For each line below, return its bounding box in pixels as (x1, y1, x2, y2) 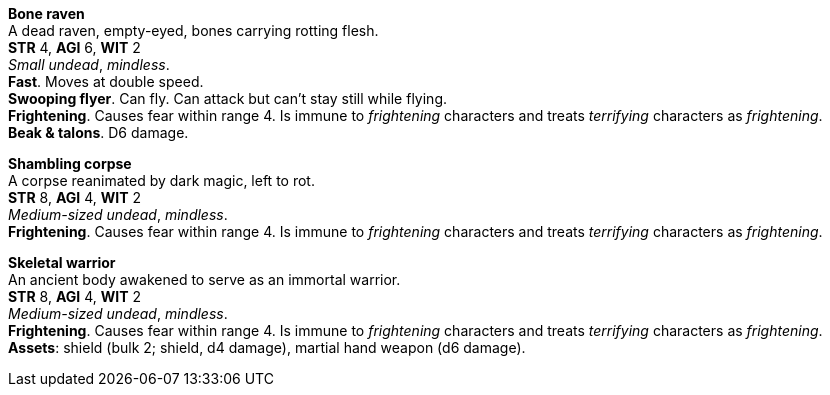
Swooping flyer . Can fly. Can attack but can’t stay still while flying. (8, 90, 447, 107)
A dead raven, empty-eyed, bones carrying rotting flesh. (8, 22, 379, 39)
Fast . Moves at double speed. (8, 73, 204, 90)
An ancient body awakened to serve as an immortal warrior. (8, 271, 401, 288)
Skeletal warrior (8, 254, 116, 271)
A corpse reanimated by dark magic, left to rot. (8, 172, 315, 189)
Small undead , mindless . (8, 56, 170, 73)
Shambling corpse (8, 155, 132, 172)
